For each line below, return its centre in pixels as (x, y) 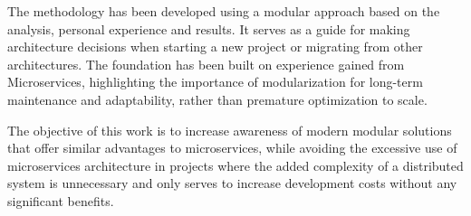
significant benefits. (61, 200)
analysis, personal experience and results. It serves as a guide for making (209, 28)
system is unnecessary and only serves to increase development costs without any (232, 183)
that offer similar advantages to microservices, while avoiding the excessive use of (232, 148)
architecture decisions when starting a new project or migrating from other (215, 47)
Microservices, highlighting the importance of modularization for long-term (215, 82)
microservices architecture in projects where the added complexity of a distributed (235, 165)
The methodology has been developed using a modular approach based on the (224, 11)
